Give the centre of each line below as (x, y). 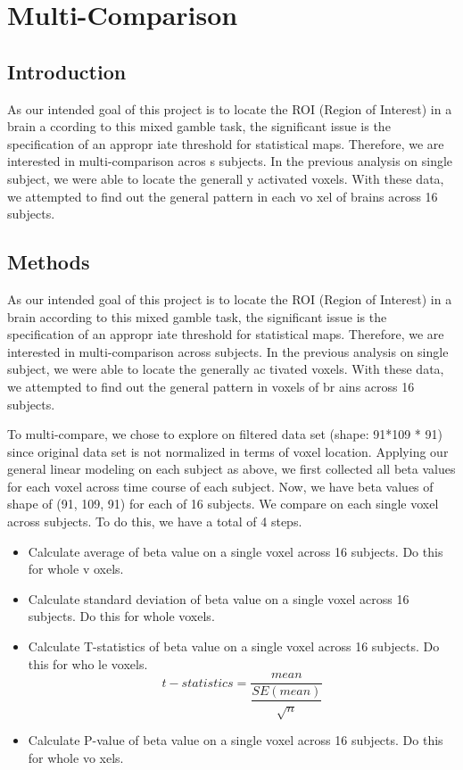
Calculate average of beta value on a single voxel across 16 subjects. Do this (236, 551)
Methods (49, 262)
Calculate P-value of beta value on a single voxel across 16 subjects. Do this (236, 739)
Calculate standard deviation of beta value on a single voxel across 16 (219, 598)
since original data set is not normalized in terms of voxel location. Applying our (228, 451)
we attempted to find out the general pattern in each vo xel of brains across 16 (223, 196)
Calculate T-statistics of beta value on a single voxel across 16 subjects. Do (234, 646)
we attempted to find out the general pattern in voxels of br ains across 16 (211, 386)
